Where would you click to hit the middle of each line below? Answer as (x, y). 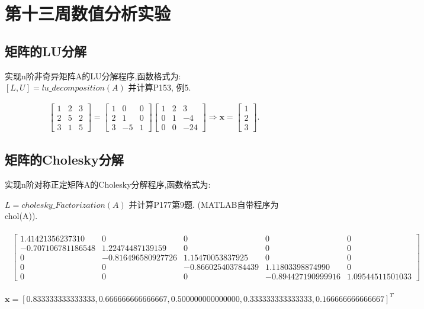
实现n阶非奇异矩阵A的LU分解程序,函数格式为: (93, 75)
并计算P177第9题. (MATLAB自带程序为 (204, 204)
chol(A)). (21, 216)
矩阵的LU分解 (46, 51)
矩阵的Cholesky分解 (64, 160)
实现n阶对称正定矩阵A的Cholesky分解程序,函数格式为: (108, 184)
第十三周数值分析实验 (88, 13)
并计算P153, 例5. (160, 87)
